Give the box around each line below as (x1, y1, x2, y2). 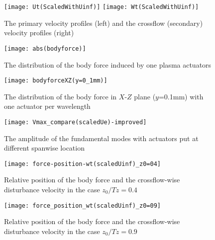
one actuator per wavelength (4, 101, 91, 111)
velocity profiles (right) (4, 27, 74, 38)
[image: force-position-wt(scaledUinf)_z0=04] (4, 160, 161, 167)
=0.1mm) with (158, 91, 204, 101)
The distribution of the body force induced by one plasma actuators (4, 59, 212, 70)
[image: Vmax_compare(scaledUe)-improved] (4, 118, 147, 126)
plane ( (134, 91, 156, 101)
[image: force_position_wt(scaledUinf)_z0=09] (4, 202, 161, 209)
